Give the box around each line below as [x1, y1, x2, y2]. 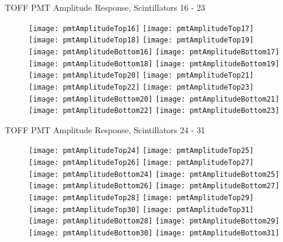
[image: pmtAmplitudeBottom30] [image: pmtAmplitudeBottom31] [29, 229, 279, 238]
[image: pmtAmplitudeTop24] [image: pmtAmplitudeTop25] [29, 146, 254, 155]
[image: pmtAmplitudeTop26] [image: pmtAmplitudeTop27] [29, 158, 254, 167]
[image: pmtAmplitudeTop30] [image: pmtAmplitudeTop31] [29, 205, 254, 214]
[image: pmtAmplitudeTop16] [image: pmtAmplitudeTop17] [29, 24, 254, 33]
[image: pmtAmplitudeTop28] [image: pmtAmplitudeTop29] [29, 194, 254, 203]
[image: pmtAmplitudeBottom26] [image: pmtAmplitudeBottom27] [29, 182, 279, 191]
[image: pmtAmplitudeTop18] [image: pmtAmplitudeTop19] [29, 36, 254, 45]
